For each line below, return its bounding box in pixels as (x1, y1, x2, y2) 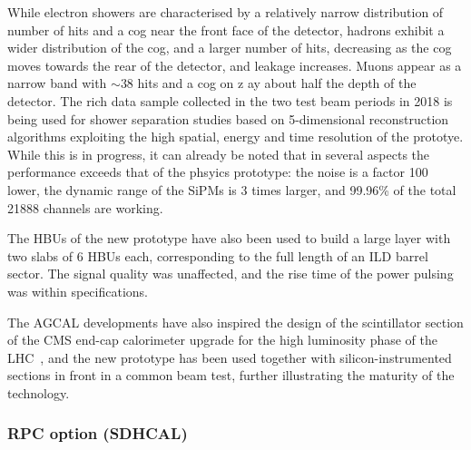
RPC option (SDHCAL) (7, 422, 188, 445)
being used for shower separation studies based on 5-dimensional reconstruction (7, 109, 449, 128)
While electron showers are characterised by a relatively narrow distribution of (7, 3, 444, 21)
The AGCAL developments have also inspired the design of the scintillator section (7, 312, 464, 331)
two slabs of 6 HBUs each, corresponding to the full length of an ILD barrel (7, 246, 428, 265)
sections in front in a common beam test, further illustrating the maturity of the (7, 366, 455, 385)
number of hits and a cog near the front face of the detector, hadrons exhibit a (7, 20, 445, 39)
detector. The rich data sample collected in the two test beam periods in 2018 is (7, 91, 453, 110)
